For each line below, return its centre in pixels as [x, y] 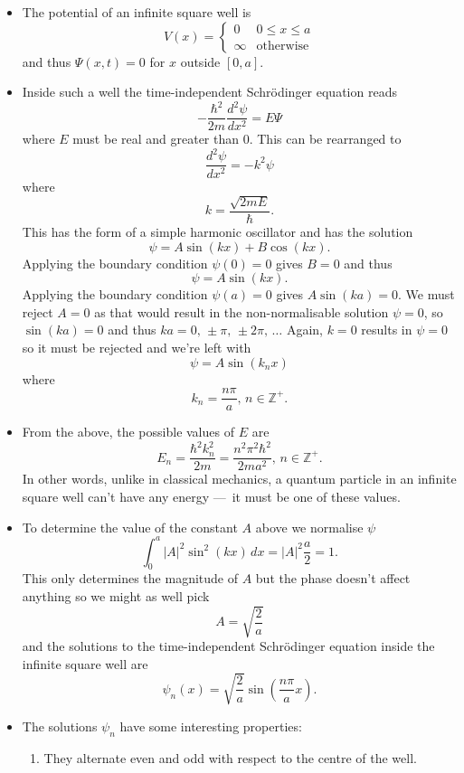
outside [200, 61]
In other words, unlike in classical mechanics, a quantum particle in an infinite [239, 479]
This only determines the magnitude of [130, 578]
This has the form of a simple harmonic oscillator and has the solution [218, 231]
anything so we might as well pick [116, 595]
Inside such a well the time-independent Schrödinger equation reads [209, 92]
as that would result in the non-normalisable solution [241, 311]
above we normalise [309, 527]
